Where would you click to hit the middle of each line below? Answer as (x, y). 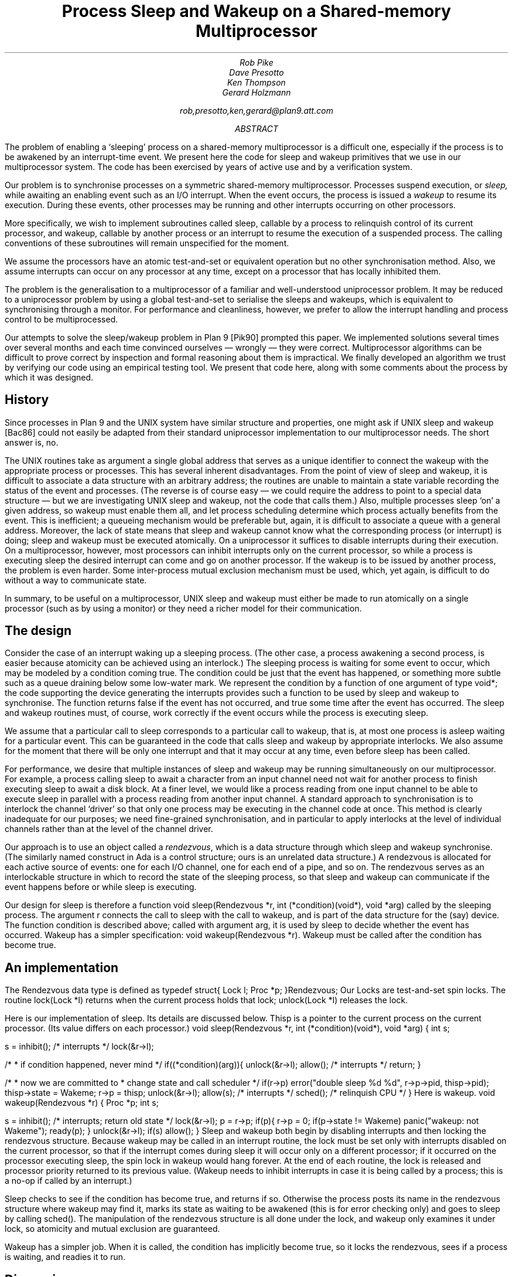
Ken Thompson (256, 82)
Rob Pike (256, 62)
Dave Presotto (256, 72)
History (27, 400)
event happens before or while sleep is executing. (101, 887)
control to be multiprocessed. (61, 319)
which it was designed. (49, 377)
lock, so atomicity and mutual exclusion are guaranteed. (112, 1229)
